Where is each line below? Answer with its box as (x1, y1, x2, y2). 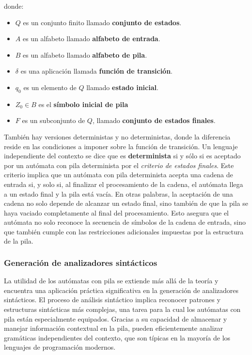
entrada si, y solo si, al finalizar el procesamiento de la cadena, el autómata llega (4, 179, 243, 189)
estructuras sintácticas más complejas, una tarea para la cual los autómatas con (4, 304, 241, 314)
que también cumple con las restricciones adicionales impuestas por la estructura (4, 226, 244, 236)
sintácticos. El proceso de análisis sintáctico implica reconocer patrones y (4, 294, 220, 305)
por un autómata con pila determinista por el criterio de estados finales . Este (4, 160, 234, 170)
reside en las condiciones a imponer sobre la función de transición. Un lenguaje (4, 141, 238, 151)
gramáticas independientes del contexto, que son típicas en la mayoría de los (4, 332, 231, 342)
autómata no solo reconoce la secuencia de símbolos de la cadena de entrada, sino (4, 217, 246, 227)
